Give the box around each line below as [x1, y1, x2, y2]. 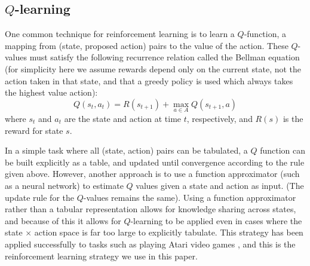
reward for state [5, 124, 63, 136]
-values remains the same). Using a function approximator [83, 191, 296, 203]
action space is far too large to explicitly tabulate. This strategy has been [34, 226, 303, 239]
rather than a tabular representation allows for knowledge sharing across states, [5, 203, 296, 215]
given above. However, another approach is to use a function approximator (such [5, 167, 300, 180]
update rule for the [5, 191, 74, 203]
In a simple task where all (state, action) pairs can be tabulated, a [5, 144, 248, 157]
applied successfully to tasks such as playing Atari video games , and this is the [5, 237, 296, 250]
